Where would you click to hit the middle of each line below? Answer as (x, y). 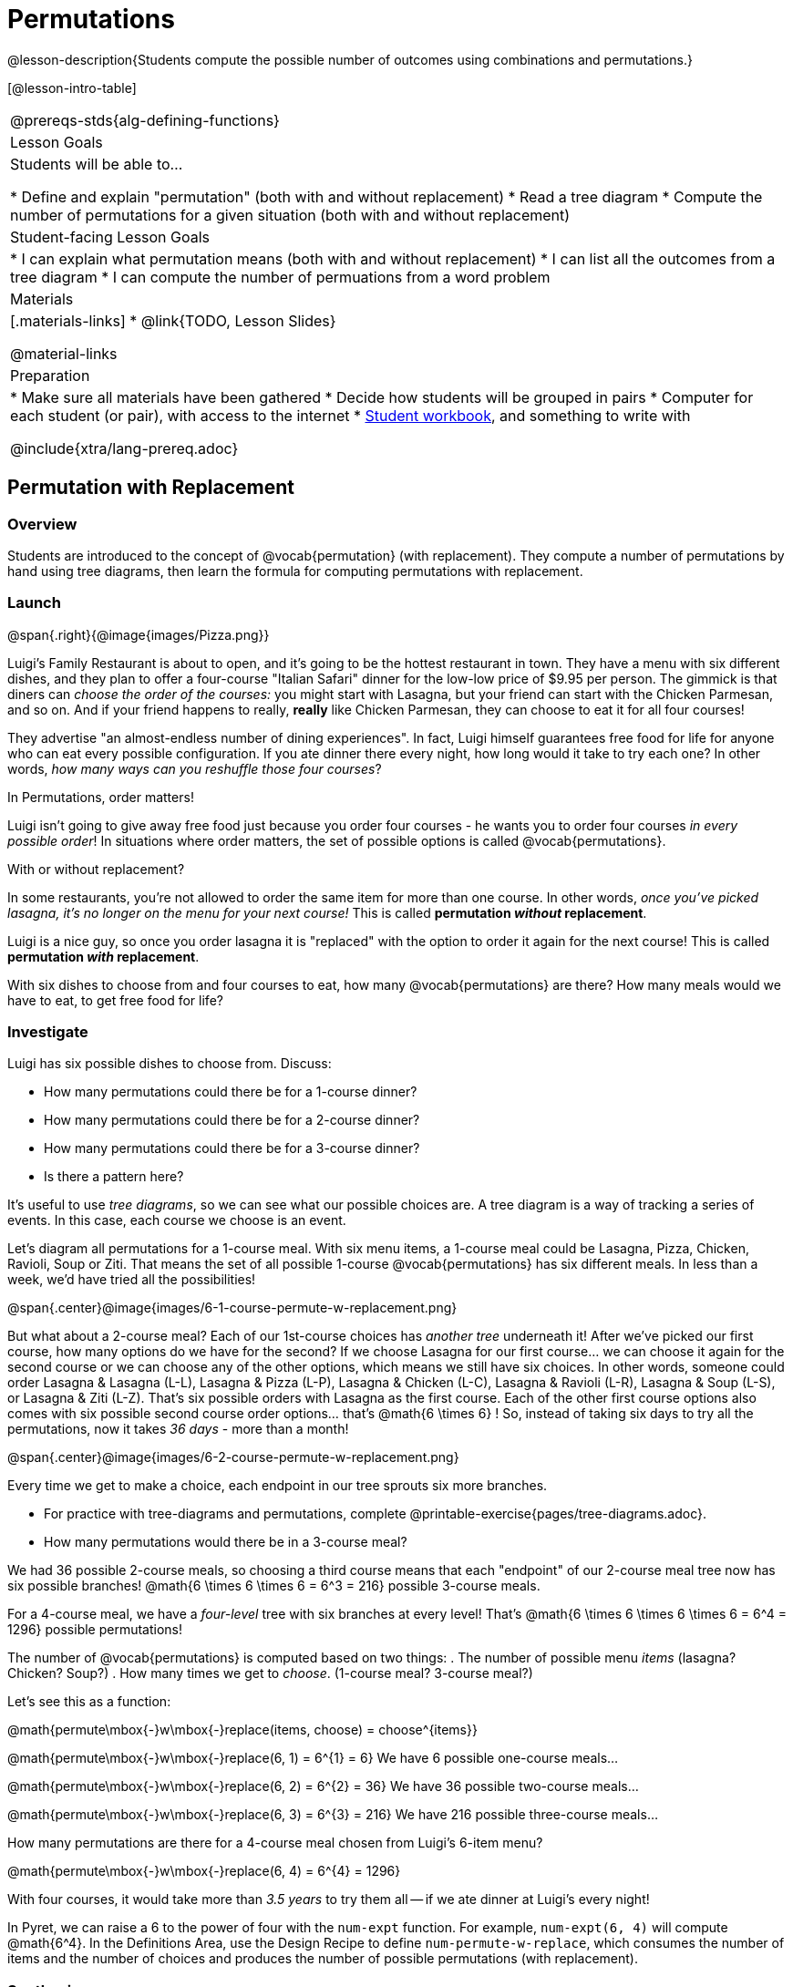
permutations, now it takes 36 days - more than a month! (178, 1429)
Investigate (48, 1032)
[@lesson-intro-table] (72, 88)
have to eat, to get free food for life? (115, 1000)
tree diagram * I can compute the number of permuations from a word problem (280, 277)
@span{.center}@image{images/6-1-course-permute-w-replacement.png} (232, 1308)
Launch (34, 603)
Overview (42, 524)
